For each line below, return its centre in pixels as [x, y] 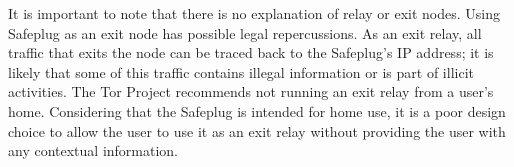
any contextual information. [93, 150]
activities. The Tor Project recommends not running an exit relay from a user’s [251, 91]
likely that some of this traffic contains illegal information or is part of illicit [241, 71]
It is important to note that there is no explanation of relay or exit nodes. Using [254, 13]
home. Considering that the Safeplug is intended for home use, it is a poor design [257, 110]
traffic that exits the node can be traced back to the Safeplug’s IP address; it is [251, 52]
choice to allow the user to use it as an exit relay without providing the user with [257, 130]
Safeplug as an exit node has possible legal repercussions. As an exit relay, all [245, 32]
